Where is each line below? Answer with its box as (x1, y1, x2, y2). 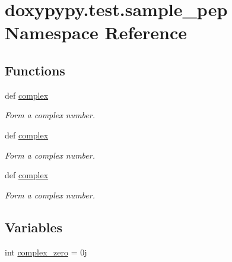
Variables (5, 217, 63, 236)
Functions (5, 61, 65, 79)
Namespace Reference (5, 20, 187, 45)
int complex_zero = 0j (5, 245, 87, 258)
